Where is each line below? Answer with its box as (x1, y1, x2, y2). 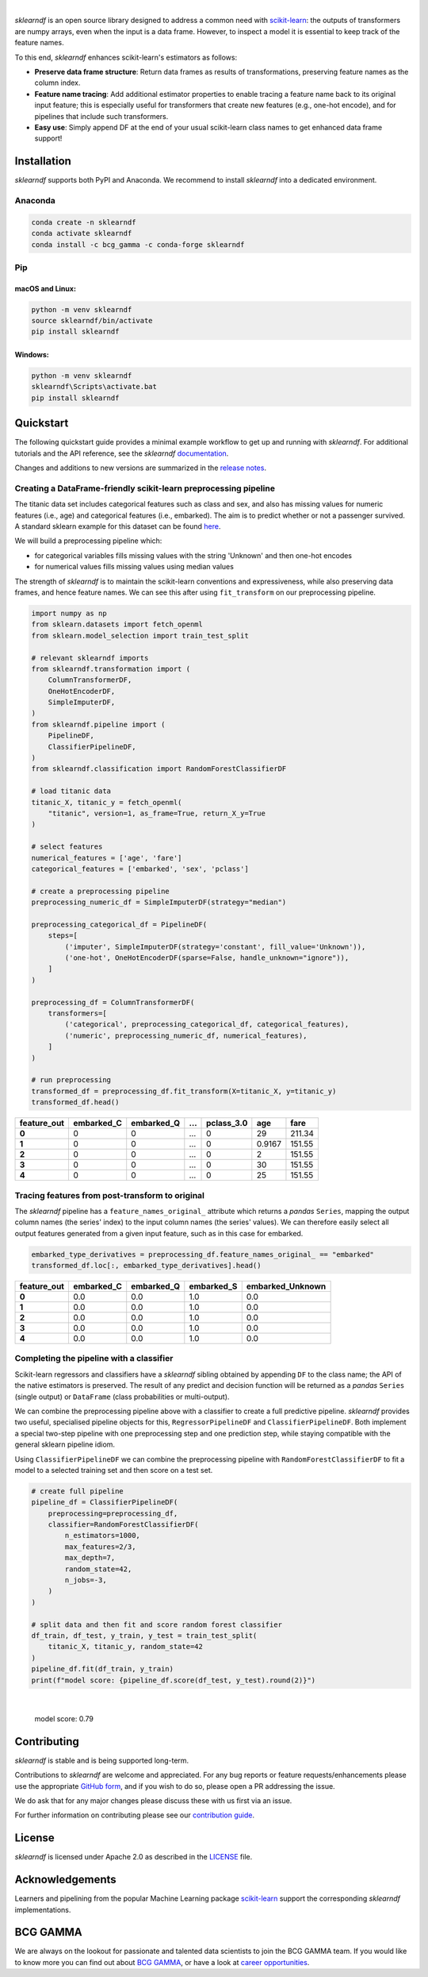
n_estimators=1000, (64, 1531, 140, 1540)
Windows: (14, 350, 49, 360)
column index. (34, 78, 81, 87)
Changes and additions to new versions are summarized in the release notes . (14, 463, 267, 472)
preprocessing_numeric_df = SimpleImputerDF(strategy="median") (31, 898, 287, 907)
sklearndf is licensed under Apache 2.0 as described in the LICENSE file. (14, 1852, 253, 1862)
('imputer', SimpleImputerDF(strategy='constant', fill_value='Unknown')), (64, 942, 366, 951)
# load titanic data (31, 787, 111, 796)
